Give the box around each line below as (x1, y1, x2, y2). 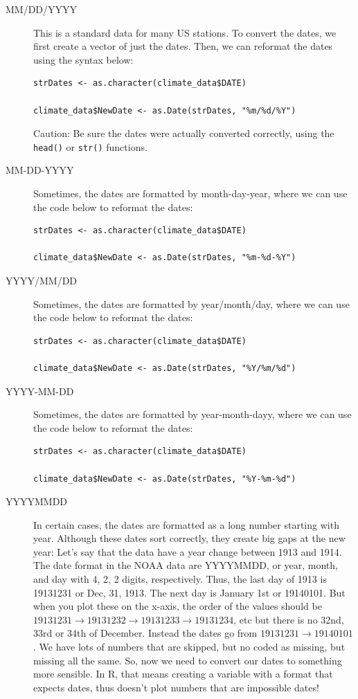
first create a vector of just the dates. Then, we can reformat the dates (33, 39, 333, 53)
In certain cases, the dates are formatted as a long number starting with (33, 517, 339, 532)
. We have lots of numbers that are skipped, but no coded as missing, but (33, 639, 346, 654)
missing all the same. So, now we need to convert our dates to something (33, 653, 342, 667)
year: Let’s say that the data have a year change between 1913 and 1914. (33, 544, 342, 559)
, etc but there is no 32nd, (233, 612, 344, 626)
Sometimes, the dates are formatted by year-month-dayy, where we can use (33, 407, 352, 421)
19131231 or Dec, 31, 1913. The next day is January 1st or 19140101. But (33, 585, 346, 599)
